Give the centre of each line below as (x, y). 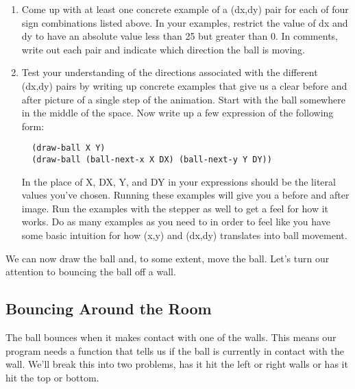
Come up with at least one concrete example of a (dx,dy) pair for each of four (185, 9)
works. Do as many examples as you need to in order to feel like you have (176, 222)
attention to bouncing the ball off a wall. (91, 272)
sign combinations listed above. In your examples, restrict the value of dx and (185, 22)
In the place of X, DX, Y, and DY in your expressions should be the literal (179, 181)
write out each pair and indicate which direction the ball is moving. (163, 49)
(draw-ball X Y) (69, 148)
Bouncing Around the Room (109, 309)
